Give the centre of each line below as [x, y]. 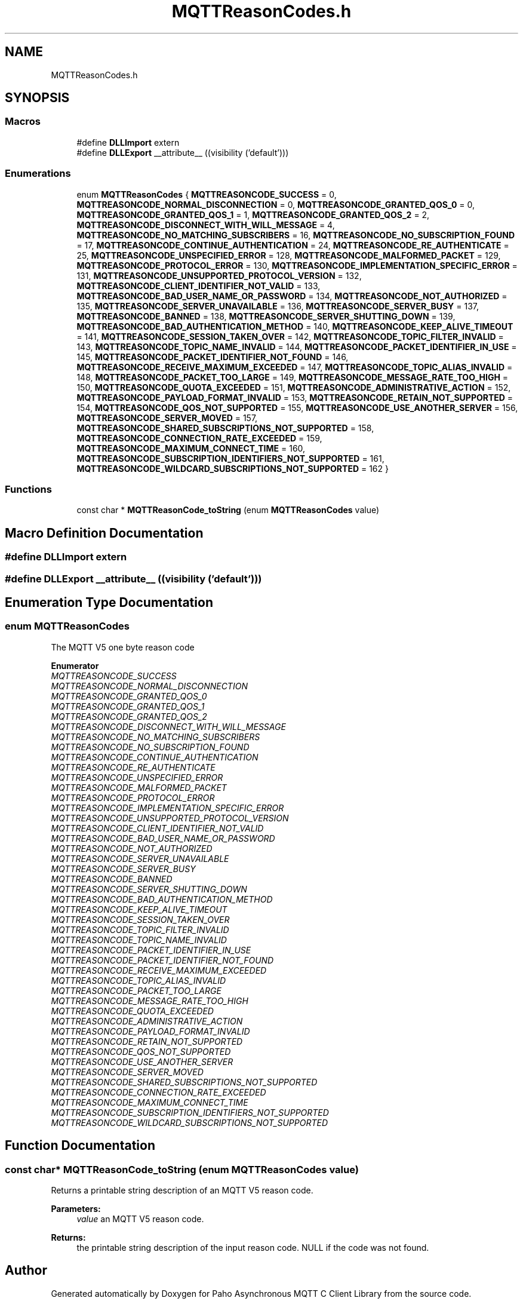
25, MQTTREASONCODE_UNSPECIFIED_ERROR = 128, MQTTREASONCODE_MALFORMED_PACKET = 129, [289, 255]
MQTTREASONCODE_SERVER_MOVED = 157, [167, 418]
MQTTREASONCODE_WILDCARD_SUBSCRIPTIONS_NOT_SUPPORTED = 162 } [233, 468]
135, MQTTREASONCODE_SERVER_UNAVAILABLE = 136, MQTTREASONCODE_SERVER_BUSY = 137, [278, 306]
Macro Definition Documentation [104, 533]
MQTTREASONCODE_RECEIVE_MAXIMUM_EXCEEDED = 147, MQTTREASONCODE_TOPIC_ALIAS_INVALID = [295, 367]
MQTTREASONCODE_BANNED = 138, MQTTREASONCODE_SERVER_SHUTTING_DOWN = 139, [266, 316]
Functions [28, 489]
